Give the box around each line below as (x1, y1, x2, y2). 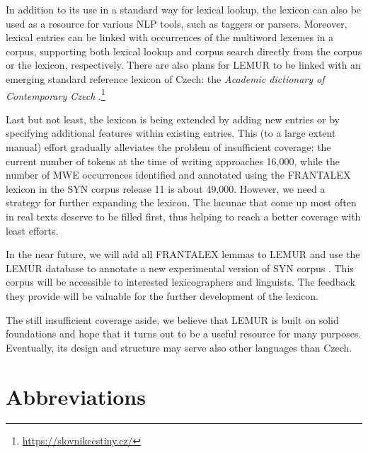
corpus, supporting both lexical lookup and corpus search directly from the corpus (6, 43, 362, 58)
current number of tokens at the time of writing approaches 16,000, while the (6, 153, 340, 168)
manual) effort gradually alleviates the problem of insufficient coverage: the (6, 140, 331, 154)
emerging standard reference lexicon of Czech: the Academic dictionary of (6, 71, 325, 86)
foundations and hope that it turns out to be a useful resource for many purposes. (6, 326, 362, 341)
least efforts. (6, 223, 59, 237)
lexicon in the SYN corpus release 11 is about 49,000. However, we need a (6, 181, 326, 196)
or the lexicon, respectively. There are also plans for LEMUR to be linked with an (6, 57, 361, 72)
